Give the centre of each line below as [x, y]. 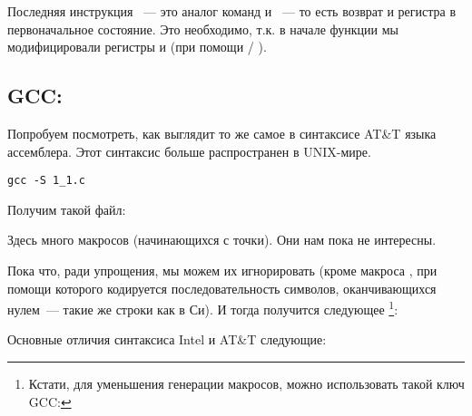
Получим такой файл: [67, 209]
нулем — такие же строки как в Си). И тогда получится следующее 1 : [203, 308]
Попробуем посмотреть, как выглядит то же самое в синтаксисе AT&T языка [222, 133]
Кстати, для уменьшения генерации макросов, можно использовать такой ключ [246, 384]
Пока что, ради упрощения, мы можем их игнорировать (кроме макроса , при [222, 271]
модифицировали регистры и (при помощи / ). [137, 47]
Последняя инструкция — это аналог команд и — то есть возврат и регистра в [232, 11]
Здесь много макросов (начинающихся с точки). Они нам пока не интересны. [222, 240]
